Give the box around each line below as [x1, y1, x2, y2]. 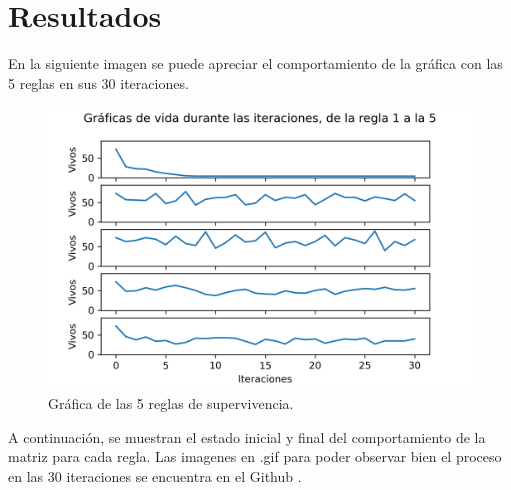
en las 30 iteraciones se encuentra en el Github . [8, 466, 302, 487]
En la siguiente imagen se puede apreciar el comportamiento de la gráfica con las [8, 53, 503, 74]
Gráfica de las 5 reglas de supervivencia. [48, 393, 294, 414]
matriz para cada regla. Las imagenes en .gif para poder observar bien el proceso [8, 446, 502, 467]
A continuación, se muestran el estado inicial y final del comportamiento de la [8, 426, 486, 447]
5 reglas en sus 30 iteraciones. [8, 72, 189, 93]
